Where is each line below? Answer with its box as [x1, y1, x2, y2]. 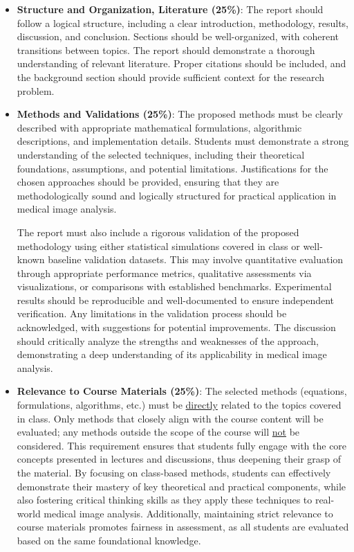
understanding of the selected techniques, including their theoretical [17, 147, 305, 161]
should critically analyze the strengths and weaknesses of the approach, [17, 333, 319, 348]
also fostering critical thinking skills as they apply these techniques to [17, 492, 313, 507]
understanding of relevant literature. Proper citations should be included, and [17, 56, 346, 71]
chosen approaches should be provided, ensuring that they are [17, 175, 279, 189]
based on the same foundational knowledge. [17, 533, 201, 547]
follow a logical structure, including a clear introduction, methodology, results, [17, 15, 349, 30]
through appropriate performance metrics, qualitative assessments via [17, 265, 312, 280]
